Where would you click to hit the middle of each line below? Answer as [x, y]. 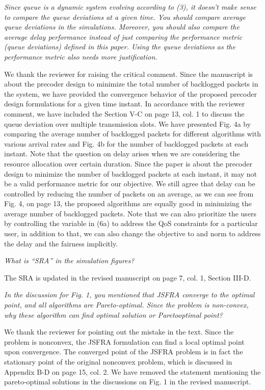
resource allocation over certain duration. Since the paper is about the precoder [128, 163]
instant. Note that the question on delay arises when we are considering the [122, 154]
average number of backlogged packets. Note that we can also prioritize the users [130, 213]
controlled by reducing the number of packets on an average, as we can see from [129, 193]
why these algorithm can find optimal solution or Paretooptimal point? [114, 314]
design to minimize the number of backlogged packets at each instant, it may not [131, 173]
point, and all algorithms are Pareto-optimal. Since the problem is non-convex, [126, 305]
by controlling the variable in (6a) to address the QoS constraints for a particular [131, 223]
